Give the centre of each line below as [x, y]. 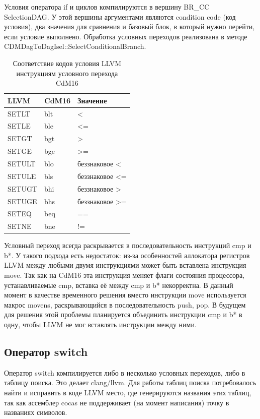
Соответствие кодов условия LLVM [67, 63]
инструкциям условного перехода [67, 73]
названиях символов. [36, 412]
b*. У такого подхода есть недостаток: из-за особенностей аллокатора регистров [127, 255]
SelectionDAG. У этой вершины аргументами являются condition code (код [120, 16]
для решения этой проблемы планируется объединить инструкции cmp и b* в [123, 314]
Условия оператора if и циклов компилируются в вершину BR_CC [107, 7]
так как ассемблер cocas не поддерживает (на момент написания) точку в [117, 402]
